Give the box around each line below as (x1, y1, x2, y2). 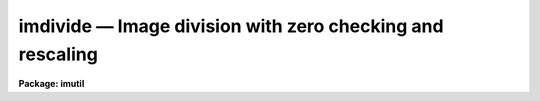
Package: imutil (18, 78, 85, 90)
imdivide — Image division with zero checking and (18, 15, 444, 37)
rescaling (18, 43, 99, 65)
